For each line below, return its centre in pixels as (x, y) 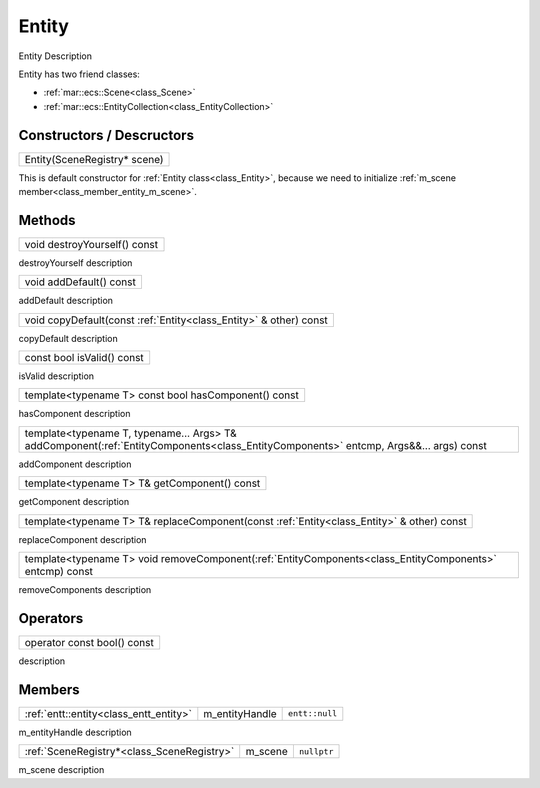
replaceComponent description (82, 539)
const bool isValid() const (84, 358)
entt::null (313, 713)
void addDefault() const (80, 282)
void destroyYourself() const (91, 244)
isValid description (56, 376)
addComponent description (75, 464)
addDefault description (66, 301)
